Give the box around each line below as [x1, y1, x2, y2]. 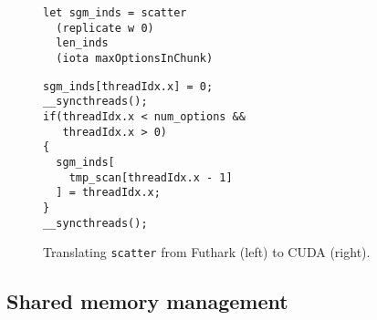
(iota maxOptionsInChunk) [56, 51, 214, 65]
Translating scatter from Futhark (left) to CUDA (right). [43, 243, 371, 262]
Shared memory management [6, 287, 288, 315]
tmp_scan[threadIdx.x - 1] [68, 170, 233, 184]
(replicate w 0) [56, 21, 154, 35]
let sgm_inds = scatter [43, 6, 187, 19]
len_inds [56, 36, 109, 50]
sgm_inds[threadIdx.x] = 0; [43, 79, 214, 93]
